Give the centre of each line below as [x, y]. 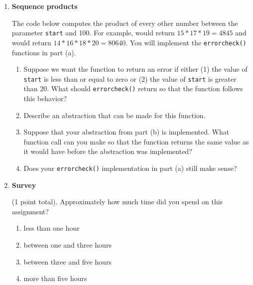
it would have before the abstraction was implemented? [108, 151]
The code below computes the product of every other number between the [125, 23]
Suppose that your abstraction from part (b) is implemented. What [126, 132]
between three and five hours [67, 261]
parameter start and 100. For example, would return [93, 33]
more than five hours [55, 278]
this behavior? [45, 98]
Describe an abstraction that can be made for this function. [115, 115]
